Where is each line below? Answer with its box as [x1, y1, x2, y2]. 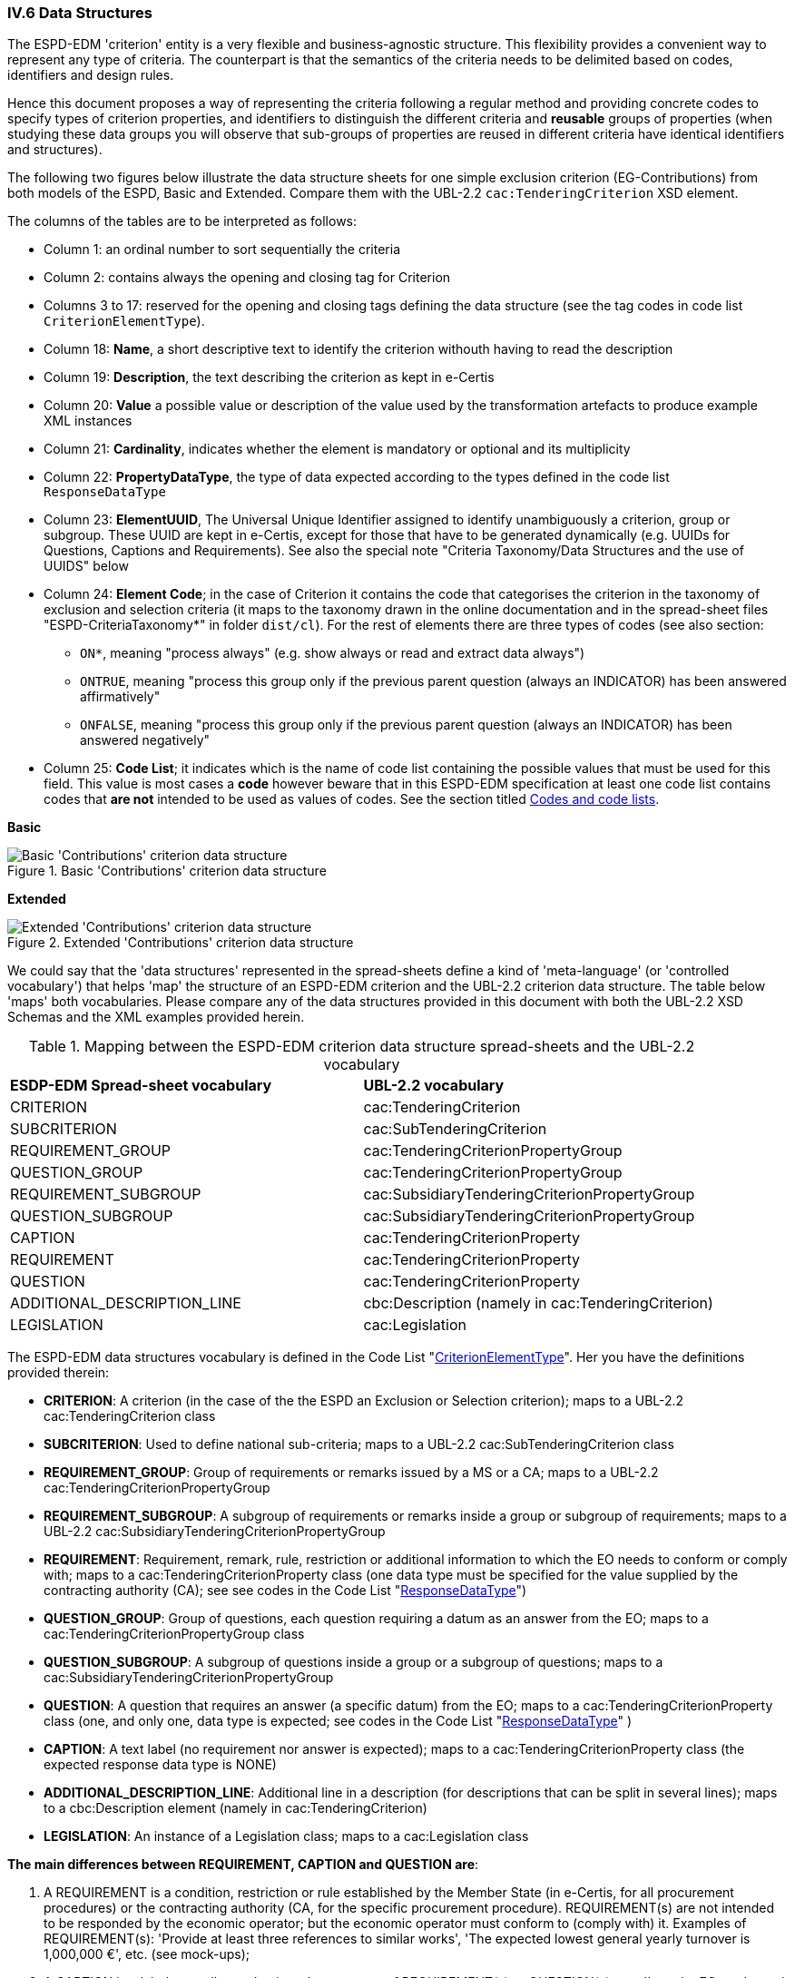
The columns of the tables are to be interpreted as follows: [7, 213, 358, 230]
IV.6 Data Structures [7, 4, 152, 22]
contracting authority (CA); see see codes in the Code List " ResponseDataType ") [44, 1582, 527, 1599]
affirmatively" [80, 689, 161, 705]
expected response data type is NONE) [44, 1757, 277, 1773]
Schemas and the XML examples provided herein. [7, 1009, 305, 1025]
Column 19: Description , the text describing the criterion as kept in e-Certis [44, 369, 495, 386]
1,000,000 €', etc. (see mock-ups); [44, 1946, 250, 1963]
